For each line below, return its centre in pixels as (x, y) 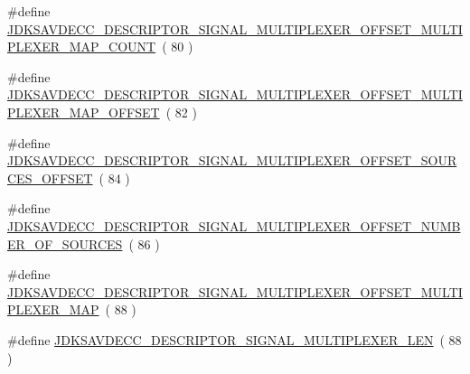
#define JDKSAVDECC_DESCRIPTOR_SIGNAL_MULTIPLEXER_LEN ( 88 (235, 339)
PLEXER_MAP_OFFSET (84, 112)
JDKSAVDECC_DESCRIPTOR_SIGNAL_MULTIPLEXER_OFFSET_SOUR (232, 160)
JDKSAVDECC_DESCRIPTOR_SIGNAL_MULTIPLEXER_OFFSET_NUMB (234, 225)
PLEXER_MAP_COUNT (82, 47)
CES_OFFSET (50, 178)
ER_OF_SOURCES (65, 243)
